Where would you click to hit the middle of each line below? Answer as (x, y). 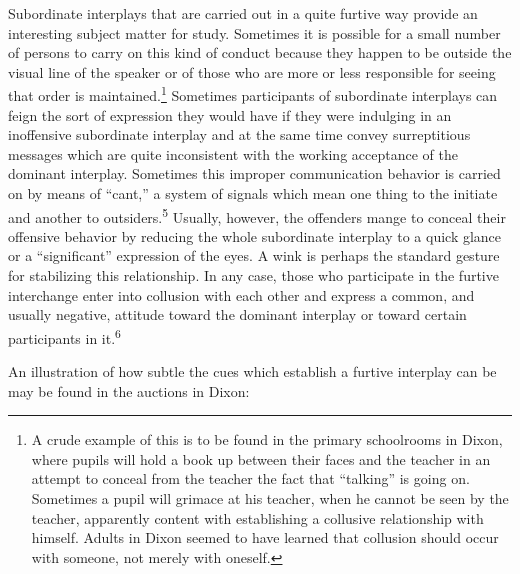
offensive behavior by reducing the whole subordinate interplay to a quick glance (255, 235)
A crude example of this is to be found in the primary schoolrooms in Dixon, (267, 439)
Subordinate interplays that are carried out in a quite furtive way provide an (243, 13)
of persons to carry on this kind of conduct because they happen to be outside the (260, 52)
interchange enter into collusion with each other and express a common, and (241, 294)
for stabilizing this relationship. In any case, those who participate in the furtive (253, 275)
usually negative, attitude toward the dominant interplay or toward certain (237, 314)
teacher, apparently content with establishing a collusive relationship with (257, 517)
